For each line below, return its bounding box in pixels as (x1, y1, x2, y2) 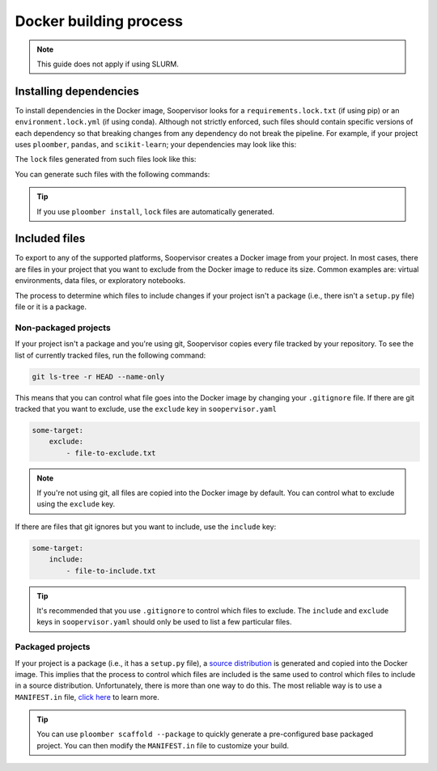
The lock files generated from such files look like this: (15, 155, 197, 164)
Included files (15, 231, 86, 246)
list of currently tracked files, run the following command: (15, 350, 206, 360)
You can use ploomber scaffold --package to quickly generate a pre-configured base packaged (36, 729, 374, 739)
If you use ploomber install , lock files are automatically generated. (36, 206, 275, 216)
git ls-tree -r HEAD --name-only (32, 372, 165, 381)
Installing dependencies (15, 84, 139, 98)
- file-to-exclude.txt (66, 448, 157, 457)
